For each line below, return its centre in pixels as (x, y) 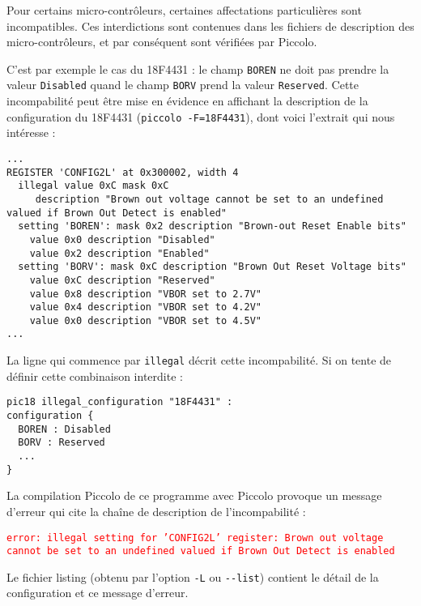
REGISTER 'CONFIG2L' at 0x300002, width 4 (123, 172)
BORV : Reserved (62, 443)
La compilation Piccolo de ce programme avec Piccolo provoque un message (194, 495)
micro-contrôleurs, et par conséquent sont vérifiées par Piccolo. (162, 42)
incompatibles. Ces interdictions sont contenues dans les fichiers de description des (210, 26)
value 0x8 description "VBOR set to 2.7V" (145, 294)
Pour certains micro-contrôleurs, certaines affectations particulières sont (184, 10)
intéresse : (31, 132)
